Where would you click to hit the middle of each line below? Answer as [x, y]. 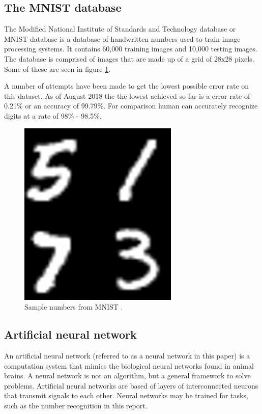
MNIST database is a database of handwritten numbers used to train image [122, 38]
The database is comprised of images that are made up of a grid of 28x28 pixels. [129, 58]
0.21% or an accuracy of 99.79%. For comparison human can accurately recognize [131, 106]
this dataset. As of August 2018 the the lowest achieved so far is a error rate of [127, 95]
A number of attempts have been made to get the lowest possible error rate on [127, 86]
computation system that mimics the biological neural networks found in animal [129, 365]
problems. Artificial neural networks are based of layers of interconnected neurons [131, 385]
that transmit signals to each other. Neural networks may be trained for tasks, [126, 395]
